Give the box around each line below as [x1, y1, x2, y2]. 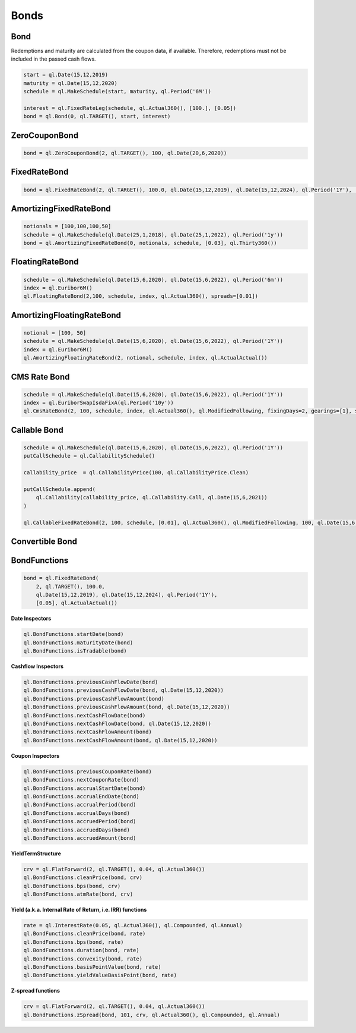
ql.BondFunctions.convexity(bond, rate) [23, 955, 142, 962]
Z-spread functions [11, 987, 61, 994]
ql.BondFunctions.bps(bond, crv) [23, 883, 121, 889]
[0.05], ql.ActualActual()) [36, 600, 118, 606]
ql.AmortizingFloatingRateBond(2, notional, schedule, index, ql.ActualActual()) [23, 354, 268, 361]
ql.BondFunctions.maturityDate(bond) [23, 639, 133, 646]
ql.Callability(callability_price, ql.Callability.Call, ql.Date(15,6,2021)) [36, 494, 268, 501]
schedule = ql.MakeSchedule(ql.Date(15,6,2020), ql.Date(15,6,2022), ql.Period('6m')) [23, 276, 284, 283]
